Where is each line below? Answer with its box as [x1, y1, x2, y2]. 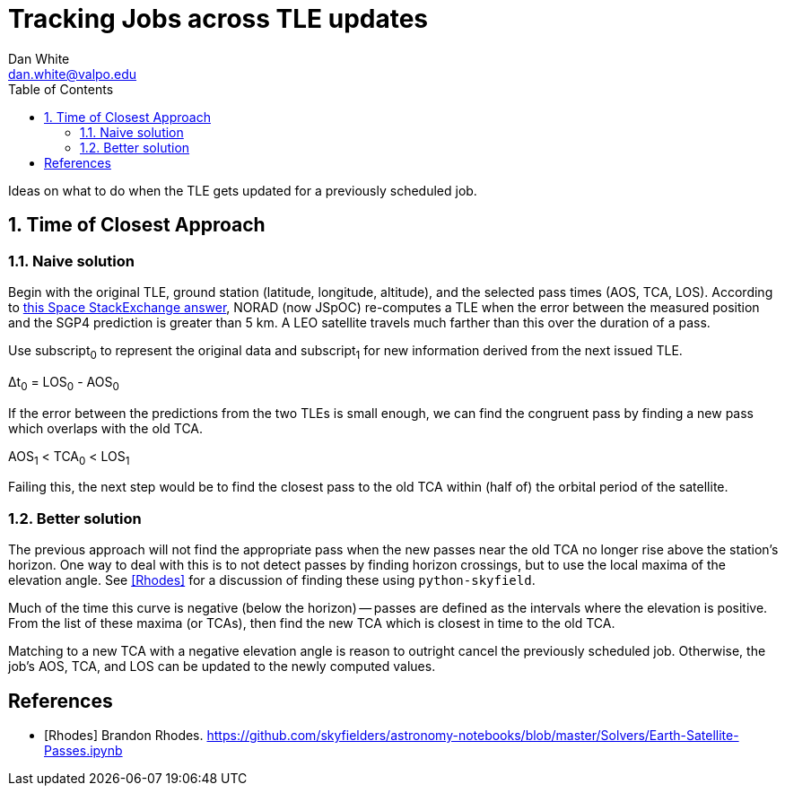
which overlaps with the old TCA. [8, 420, 204, 436]
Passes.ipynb [44, 742, 123, 758]
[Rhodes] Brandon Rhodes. [44, 727, 204, 743]
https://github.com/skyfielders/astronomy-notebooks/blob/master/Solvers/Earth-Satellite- [206, 727, 739, 743]
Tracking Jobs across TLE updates [8, 4, 429, 34]
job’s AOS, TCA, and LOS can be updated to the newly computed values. [8, 658, 436, 675]
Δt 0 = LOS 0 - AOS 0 [8, 373, 119, 393]
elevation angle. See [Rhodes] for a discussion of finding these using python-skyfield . [8, 572, 536, 588]
